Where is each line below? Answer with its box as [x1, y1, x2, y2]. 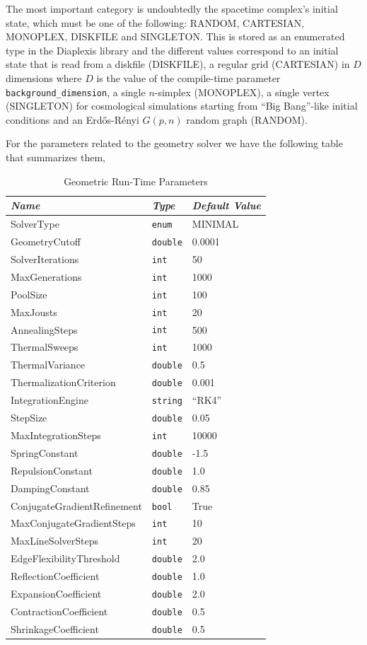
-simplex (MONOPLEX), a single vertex [154, 84, 330, 99]
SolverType [11, 216, 59, 231]
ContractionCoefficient [11, 604, 108, 618]
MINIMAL [192, 216, 239, 231]
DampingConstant [11, 480, 90, 495]
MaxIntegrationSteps [11, 427, 101, 442]
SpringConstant [11, 445, 78, 460]
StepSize [11, 410, 47, 425]
